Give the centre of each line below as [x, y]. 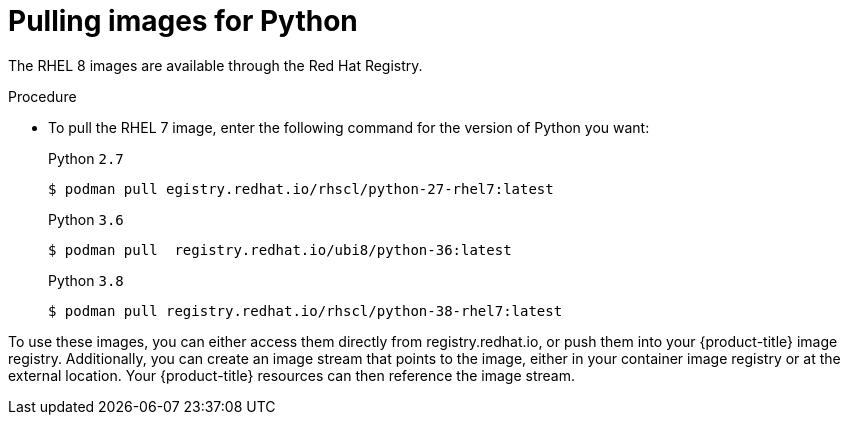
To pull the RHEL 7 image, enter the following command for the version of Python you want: [349, 127]
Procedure [42, 96]
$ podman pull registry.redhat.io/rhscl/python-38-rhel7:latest [305, 310]
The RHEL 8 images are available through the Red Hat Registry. [215, 65]
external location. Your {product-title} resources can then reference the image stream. [291, 375]
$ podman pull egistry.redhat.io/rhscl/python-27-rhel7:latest [301, 188]
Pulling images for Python [183, 21]
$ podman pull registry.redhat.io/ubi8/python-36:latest [280, 249]
